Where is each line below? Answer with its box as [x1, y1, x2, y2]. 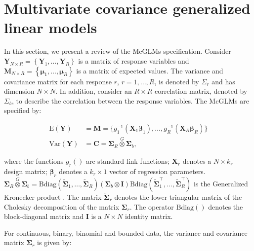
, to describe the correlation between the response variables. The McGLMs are [11, 95, 249, 106]
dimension [4, 86, 35, 96]
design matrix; [4, 166, 47, 176]
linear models [4, 17, 97, 37]
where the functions [4, 156, 64, 166]
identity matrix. [125, 211, 173, 221]
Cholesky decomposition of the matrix [4, 201, 120, 212]
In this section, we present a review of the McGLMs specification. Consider [4, 46, 231, 56]
